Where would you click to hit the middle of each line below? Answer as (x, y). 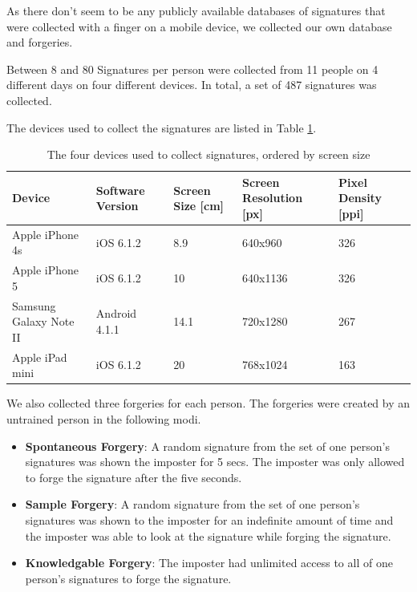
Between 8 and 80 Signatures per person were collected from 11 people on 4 (192, 69)
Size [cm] (199, 206)
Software (120, 190)
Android (116, 313)
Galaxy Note (43, 321)
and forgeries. (40, 42)
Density (360, 198)
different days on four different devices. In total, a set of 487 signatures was (192, 85)
